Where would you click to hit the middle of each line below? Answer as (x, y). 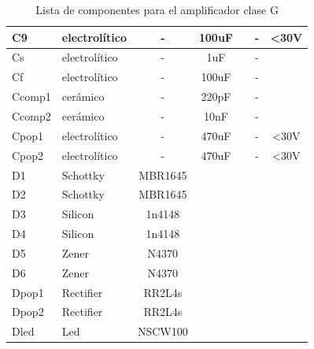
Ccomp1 (31, 97)
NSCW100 (163, 331)
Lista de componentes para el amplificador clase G (157, 9)
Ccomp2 (31, 115)
